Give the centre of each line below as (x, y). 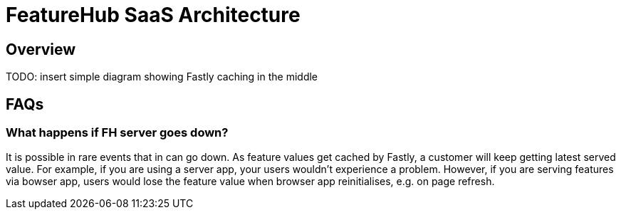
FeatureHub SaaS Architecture (153, 15)
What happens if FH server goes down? (117, 133)
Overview (41, 49)
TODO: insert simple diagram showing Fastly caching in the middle (162, 77)
